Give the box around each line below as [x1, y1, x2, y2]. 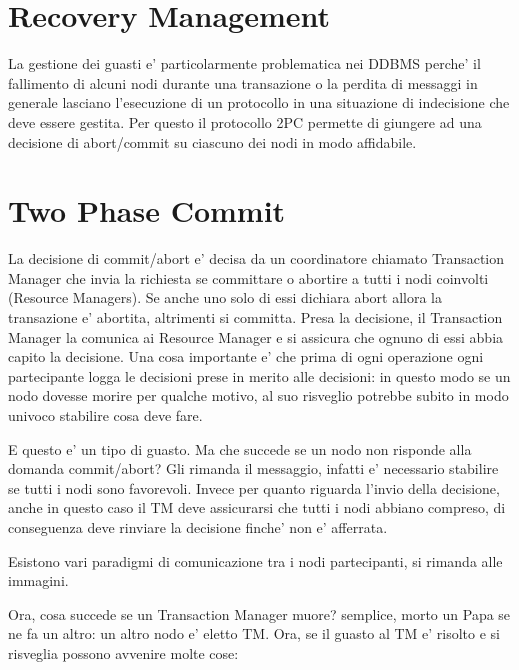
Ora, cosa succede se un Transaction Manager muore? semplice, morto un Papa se [8, 603, 511, 624]
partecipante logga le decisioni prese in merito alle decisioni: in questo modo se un [8, 365, 511, 386]
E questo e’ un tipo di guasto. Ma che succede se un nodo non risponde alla [8, 438, 472, 459]
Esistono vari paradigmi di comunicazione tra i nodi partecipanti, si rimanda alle [8, 550, 503, 571]
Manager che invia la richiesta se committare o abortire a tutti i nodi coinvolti [8, 267, 489, 288]
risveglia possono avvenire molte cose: [8, 642, 239, 663]
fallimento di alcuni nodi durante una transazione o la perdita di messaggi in [8, 72, 478, 93]
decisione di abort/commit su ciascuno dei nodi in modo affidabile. [8, 131, 417, 152]
